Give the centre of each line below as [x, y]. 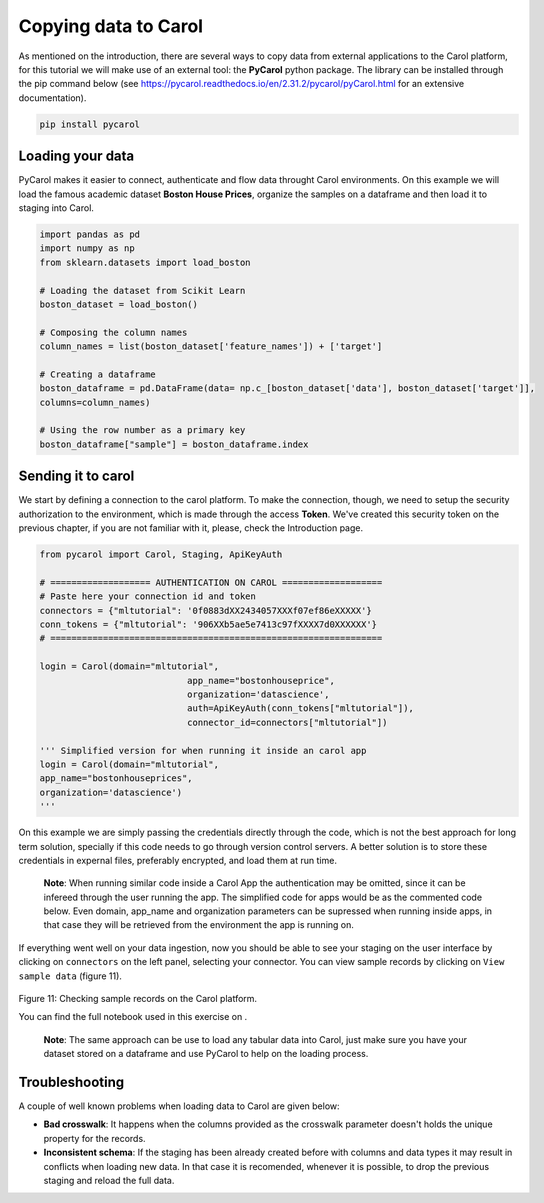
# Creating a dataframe [98, 374]
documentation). [52, 97]
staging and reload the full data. [109, 1181]
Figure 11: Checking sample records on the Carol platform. [138, 999]
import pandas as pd [89, 234]
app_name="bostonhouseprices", [116, 778]
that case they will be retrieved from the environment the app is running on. [199, 925]
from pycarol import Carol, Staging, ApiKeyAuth [161, 554]
